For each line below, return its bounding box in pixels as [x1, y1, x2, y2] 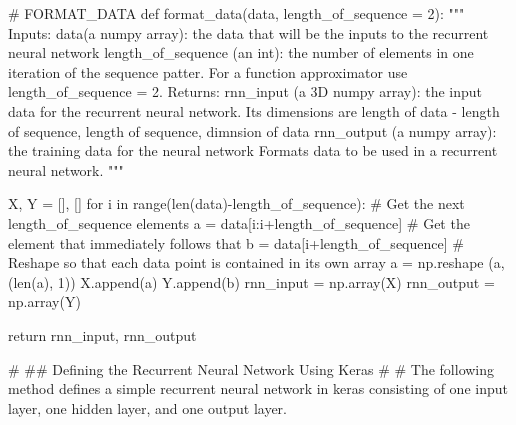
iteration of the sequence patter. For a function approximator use [8, 61, 408, 82]
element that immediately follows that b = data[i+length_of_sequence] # [8, 232, 464, 253]
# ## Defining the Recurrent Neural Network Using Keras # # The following [8, 358, 495, 379]
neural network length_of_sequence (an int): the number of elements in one [8, 42, 474, 63]
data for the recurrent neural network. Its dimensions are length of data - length [8, 100, 500, 121]
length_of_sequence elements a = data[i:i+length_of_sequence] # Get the [8, 212, 470, 233]
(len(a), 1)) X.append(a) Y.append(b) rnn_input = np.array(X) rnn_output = [8, 271, 495, 292]
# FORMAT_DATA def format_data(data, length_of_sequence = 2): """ [8, 3, 465, 23]
